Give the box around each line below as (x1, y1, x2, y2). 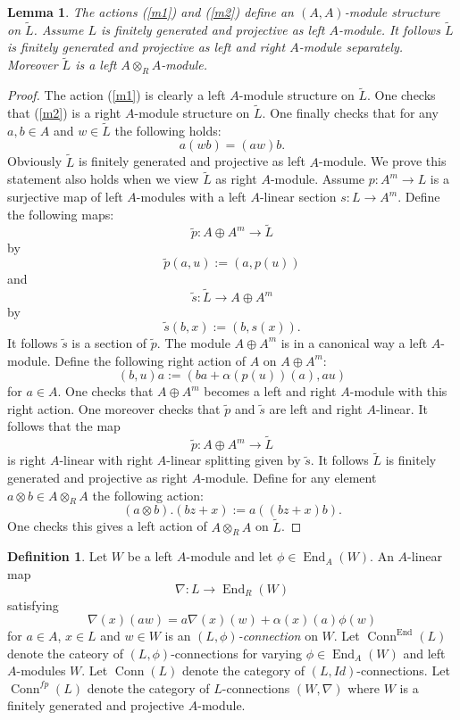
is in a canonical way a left (280, 333, 428, 352)
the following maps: (7, 204, 114, 223)
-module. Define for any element (201, 468, 377, 486)
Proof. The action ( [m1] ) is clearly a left (7, 86, 226, 104)
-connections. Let (356, 661, 450, 680)
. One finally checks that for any (262, 103, 439, 122)
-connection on (238, 626, 318, 645)
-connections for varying (171, 643, 302, 662)
